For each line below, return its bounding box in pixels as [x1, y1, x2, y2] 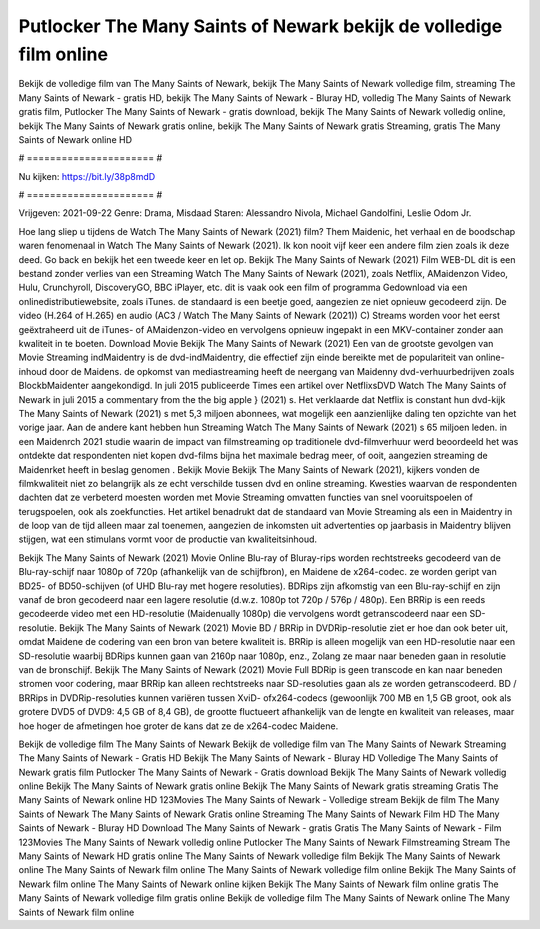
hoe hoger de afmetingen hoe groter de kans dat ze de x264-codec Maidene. [18, 720, 339, 732]
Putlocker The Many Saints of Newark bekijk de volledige [18, 15, 503, 37]
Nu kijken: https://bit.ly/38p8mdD [18, 170, 156, 182]
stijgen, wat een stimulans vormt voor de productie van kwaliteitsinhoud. [18, 533, 318, 545]
